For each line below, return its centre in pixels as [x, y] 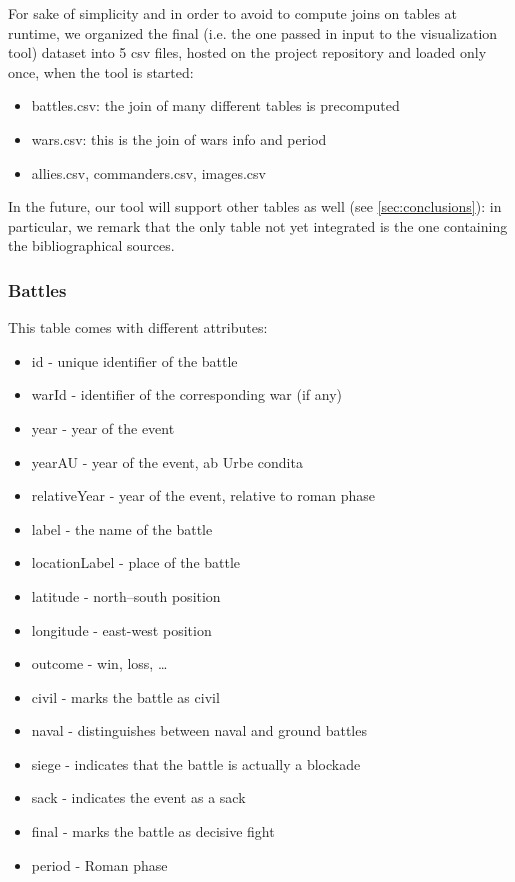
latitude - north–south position [126, 595]
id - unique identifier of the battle [134, 360]
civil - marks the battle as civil [125, 696]
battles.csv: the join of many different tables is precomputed [215, 105]
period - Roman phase [99, 864]
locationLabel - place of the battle [136, 562]
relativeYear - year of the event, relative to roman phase [203, 495]
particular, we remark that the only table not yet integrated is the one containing [258, 225]
